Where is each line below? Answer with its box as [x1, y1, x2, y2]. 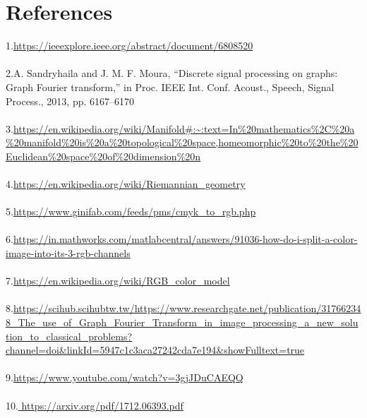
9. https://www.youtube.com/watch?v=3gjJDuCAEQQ [6, 370, 243, 385]
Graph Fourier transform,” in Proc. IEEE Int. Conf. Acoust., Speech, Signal [6, 79, 335, 94]
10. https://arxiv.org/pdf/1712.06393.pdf [6, 398, 183, 412]
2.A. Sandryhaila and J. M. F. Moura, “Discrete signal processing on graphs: [6, 66, 338, 80]
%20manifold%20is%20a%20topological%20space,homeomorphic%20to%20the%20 [6, 135, 359, 150]
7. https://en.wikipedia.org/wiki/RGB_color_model [6, 273, 230, 288]
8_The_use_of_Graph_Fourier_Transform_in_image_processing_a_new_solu [6, 315, 359, 329]
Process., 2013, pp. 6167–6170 [6, 93, 134, 108]
